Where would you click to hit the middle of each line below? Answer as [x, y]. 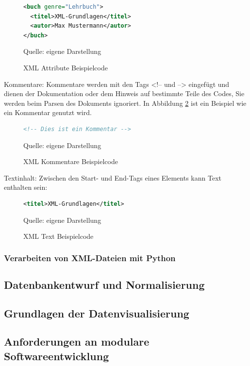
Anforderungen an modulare [77, 341]
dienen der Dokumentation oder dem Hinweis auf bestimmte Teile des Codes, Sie [124, 93]
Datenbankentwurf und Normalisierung [104, 284]
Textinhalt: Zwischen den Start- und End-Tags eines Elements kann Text [113, 177]
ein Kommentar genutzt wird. [48, 112]
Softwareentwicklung [57, 356]
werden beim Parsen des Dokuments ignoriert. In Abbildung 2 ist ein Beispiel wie [125, 103]
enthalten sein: [26, 187]
